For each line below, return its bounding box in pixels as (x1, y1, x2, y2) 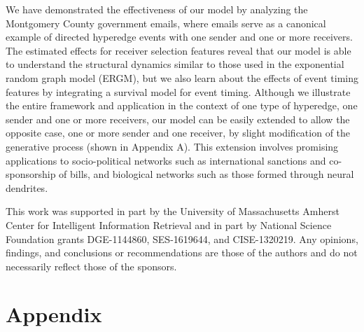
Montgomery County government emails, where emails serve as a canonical (6, 15, 326, 30)
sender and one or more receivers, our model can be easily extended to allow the (6, 111, 350, 126)
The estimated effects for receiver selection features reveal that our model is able (6, 43, 351, 57)
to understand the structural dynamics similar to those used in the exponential (6, 57, 344, 71)
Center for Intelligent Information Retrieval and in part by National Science (6, 217, 332, 232)
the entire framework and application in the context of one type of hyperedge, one (6, 98, 358, 113)
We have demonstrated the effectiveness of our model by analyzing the (6, 2, 308, 16)
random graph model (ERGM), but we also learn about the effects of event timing (6, 70, 358, 85)
